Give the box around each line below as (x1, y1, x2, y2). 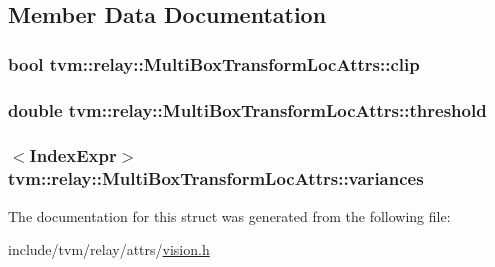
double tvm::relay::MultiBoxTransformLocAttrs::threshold (8, 97, 487, 122)
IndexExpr (29, 143, 117, 168)
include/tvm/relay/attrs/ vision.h (8, 239, 210, 260)
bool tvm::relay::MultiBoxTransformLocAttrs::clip (8, 51, 420, 76)
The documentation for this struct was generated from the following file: (8, 205, 451, 226)
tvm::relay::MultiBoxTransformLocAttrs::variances (8, 166, 424, 191)
